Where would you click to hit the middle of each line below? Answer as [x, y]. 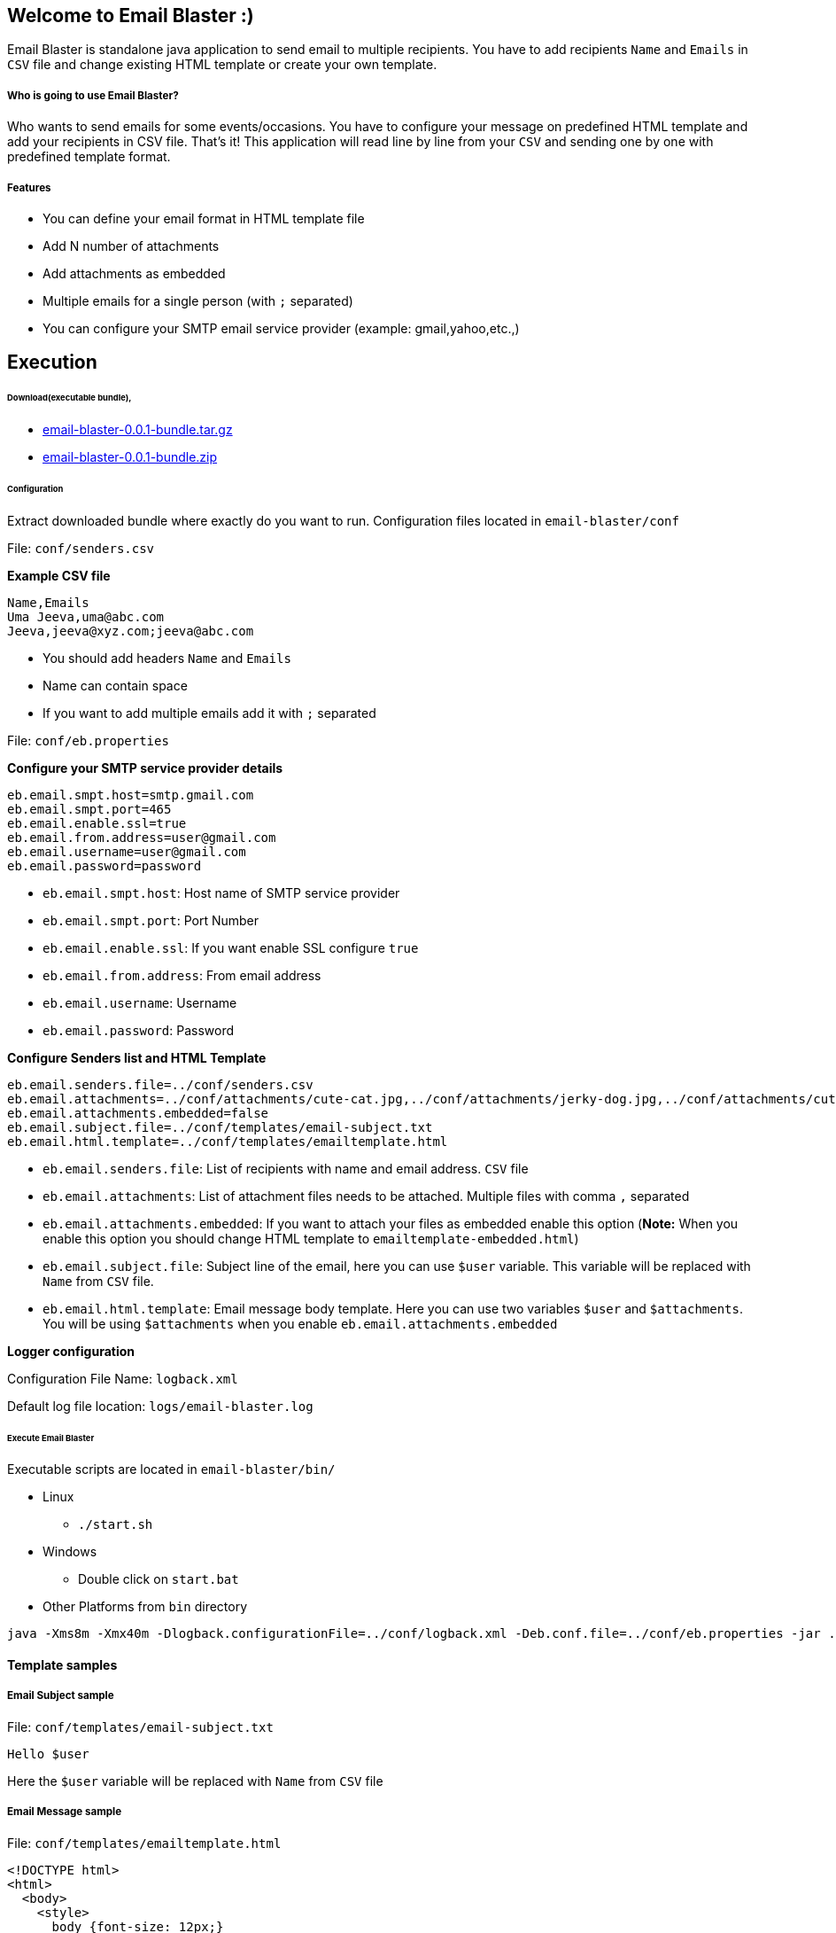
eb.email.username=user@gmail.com [127, 851]
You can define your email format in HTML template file [204, 218]
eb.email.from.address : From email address [182, 975]
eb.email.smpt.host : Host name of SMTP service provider [221, 892]
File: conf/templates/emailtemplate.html [144, 1843]
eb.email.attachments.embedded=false [138, 1113]
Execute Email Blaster [51, 1438]
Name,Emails [48, 602]
